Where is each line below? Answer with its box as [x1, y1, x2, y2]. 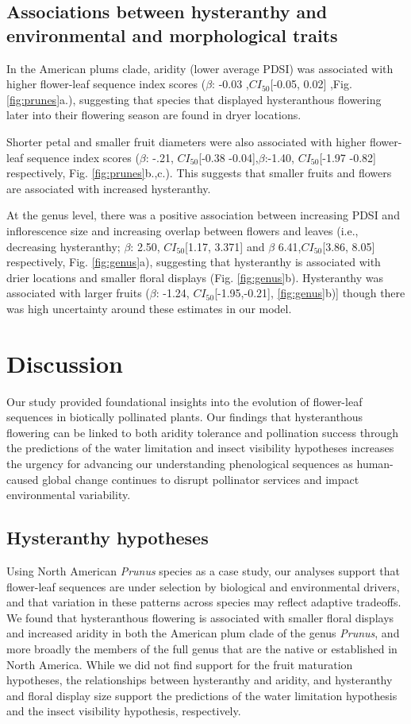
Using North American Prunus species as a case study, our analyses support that [6, 562, 400, 579]
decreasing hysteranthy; [6, 238, 121, 254]
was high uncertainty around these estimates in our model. [6, 300, 292, 316]
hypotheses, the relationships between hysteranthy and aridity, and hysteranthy [6, 672, 393, 688]
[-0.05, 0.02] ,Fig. [270, 75, 352, 92]
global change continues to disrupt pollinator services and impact [42, 470, 359, 487]
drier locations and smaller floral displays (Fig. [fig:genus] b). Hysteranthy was [6, 269, 384, 285]
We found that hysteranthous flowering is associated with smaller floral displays [6, 609, 394, 625]
